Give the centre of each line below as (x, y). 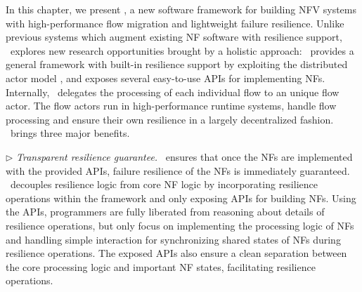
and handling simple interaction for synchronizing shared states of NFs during (173, 239)
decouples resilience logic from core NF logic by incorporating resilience (164, 184)
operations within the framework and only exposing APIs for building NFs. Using (181, 198)
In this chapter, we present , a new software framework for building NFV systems (181, 9)
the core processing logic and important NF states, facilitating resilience (161, 266)
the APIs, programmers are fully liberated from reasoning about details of (165, 212)
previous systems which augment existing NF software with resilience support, (174, 37)
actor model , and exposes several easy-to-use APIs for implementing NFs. (166, 78)
